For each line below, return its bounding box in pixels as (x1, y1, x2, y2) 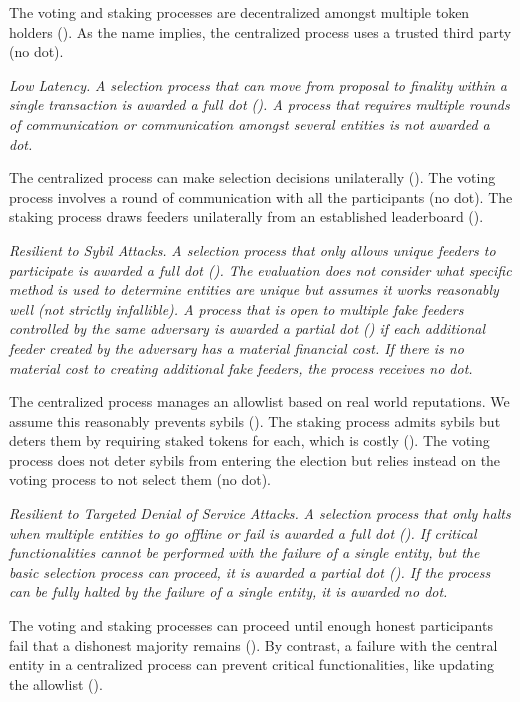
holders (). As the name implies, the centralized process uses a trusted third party (9, 21, 512, 42)
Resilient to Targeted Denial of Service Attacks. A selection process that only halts (9, 503, 511, 524)
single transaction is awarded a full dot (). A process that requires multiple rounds (9, 94, 510, 115)
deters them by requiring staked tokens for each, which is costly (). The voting (9, 430, 490, 451)
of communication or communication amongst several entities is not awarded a (9, 113, 490, 134)
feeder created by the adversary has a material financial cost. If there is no (9, 337, 464, 358)
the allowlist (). (9, 673, 103, 694)
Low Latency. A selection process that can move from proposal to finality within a (9, 74, 507, 95)
